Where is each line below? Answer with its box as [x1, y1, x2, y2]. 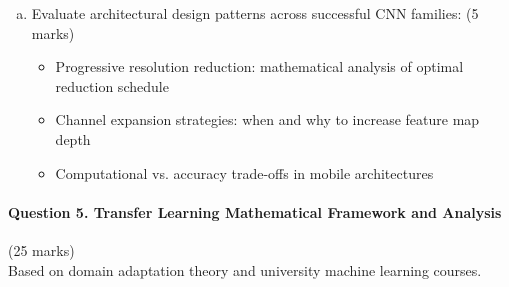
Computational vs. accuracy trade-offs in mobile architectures [55, 162, 434, 183]
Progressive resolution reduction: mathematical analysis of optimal [55, 56, 464, 77]
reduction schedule [55, 75, 169, 96]
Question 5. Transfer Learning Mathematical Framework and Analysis [8, 201, 502, 222]
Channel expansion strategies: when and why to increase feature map [55, 109, 480, 130]
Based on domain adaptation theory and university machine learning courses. [8, 259, 482, 280]
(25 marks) [8, 239, 75, 260]
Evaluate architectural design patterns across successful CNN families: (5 [31, 3, 479, 23]
